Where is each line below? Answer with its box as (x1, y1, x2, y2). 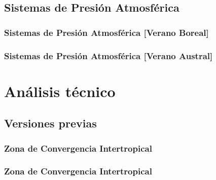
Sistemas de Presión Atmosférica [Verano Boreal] (4, 26, 209, 38)
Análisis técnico (4, 80, 116, 101)
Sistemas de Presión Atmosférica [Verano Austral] (4, 49, 213, 62)
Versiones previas (4, 115, 97, 131)
